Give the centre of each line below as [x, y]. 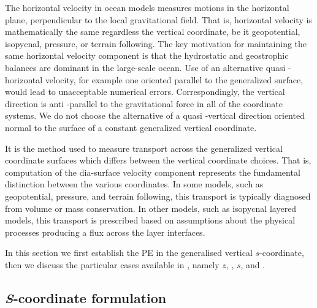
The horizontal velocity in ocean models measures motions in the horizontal [147, 7]
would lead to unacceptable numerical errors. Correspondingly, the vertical [145, 92]
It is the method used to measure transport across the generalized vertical [144, 148]
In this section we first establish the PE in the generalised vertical [129, 253]
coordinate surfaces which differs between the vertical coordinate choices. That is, [158, 160]
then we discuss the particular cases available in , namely [112, 264]
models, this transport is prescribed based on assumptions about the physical [150, 220]
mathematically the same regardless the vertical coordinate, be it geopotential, [153, 32]
